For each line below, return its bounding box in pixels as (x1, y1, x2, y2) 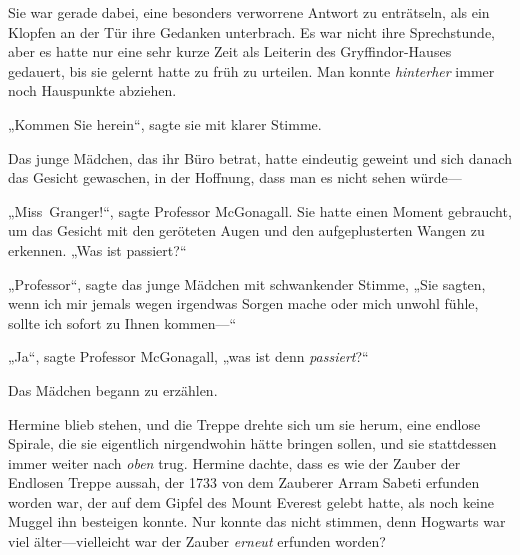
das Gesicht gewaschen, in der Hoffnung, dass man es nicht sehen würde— (8, 167, 462, 188)
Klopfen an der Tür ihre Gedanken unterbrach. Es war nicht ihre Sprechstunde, (8, 21, 496, 42)
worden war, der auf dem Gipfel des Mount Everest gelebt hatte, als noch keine (8, 491, 494, 512)
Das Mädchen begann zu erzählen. (8, 379, 218, 400)
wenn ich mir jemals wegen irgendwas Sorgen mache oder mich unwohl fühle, (8, 293, 479, 314)
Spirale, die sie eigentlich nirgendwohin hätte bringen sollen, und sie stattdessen (8, 433, 497, 454)
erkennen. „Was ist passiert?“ (8, 239, 187, 260)
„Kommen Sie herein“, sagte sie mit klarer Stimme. (8, 113, 322, 134)
